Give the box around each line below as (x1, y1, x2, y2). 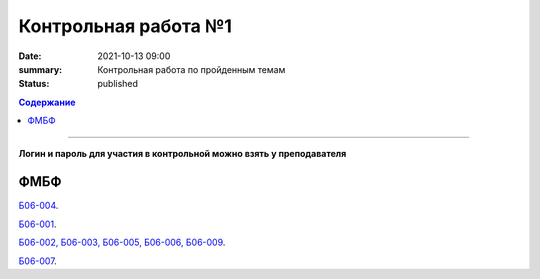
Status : (18, 78, 50, 90)
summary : (18, 63, 63, 75)
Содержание (18, 96, 76, 108)
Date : (18, 50, 42, 62)
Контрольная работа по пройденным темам (97, 63, 286, 75)
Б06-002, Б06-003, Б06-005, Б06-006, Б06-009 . (18, 236, 226, 249)
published (97, 78, 139, 90)
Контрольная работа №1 (18, 15, 232, 37)
